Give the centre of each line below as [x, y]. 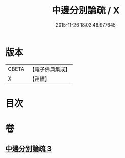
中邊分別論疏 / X [86, 10]
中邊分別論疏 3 [29, 149]
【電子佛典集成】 [50, 69]
